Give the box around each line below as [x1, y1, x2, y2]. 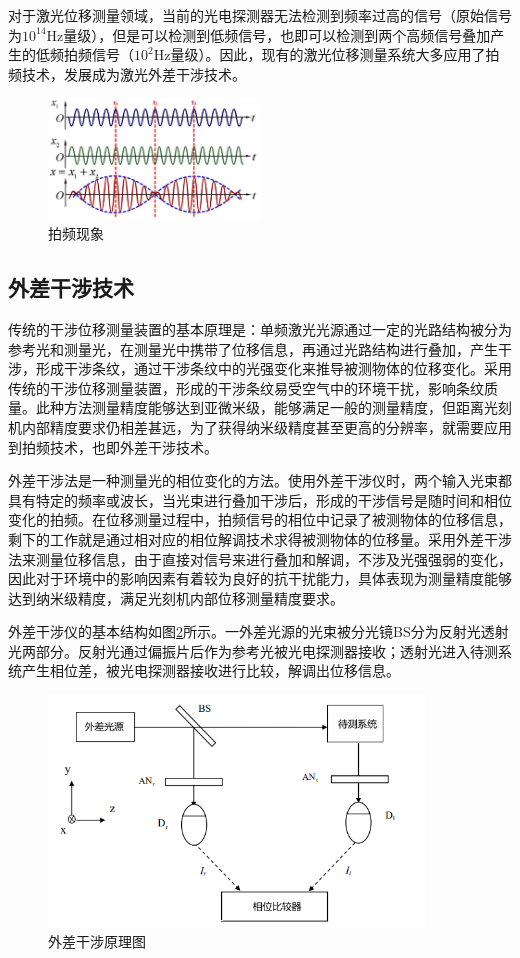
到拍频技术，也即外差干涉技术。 [8, 436, 218, 457]
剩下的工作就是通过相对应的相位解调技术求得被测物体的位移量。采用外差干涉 [8, 528, 512, 549]
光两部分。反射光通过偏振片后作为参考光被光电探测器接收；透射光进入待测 [8, 640, 498, 661]
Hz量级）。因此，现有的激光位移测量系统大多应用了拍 [153, 44, 500, 65]
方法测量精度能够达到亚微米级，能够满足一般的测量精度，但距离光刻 [63, 397, 512, 418]
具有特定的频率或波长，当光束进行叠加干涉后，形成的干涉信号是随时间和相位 [8, 489, 512, 510]
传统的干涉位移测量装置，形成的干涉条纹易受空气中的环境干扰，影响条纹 [8, 377, 484, 398]
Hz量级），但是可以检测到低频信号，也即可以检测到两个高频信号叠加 [46, 24, 491, 45]
